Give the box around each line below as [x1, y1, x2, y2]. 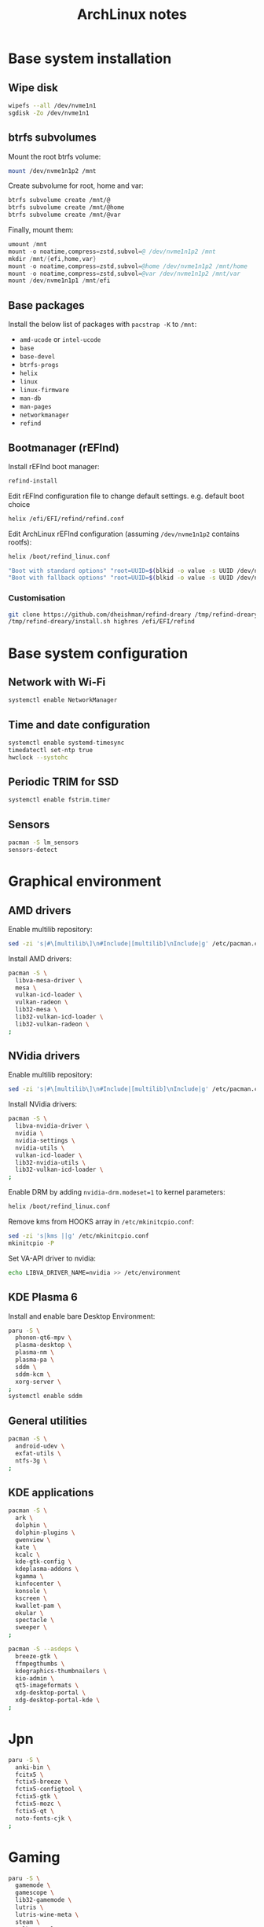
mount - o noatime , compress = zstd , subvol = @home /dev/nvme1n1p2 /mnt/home [8, 262, 247, 270]
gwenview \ [15, 1536, 51, 1543]
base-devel [19, 353, 56, 361]
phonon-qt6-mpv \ [15, 1334, 72, 1342]
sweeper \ [15, 1624, 47, 1632]
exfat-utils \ [15, 1449, 61, 1457]
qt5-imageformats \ [15, 1682, 79, 1690]
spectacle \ [15, 1617, 55, 1624]
